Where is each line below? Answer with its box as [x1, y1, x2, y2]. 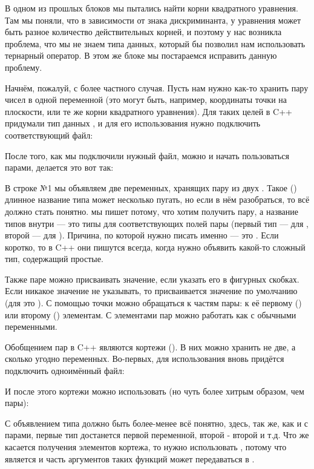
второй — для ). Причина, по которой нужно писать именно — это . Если [5, 229, 279, 241]
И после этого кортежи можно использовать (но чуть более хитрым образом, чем [5, 384, 304, 397]
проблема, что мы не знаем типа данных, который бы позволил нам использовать [5, 37, 306, 50]
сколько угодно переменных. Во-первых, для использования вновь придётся [5, 352, 284, 365]
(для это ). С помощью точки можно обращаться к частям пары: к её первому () [5, 297, 302, 309]
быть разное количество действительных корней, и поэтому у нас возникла [5, 25, 282, 38]
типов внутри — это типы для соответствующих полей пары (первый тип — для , [5, 217, 309, 229]
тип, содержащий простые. [5, 252, 103, 265]
